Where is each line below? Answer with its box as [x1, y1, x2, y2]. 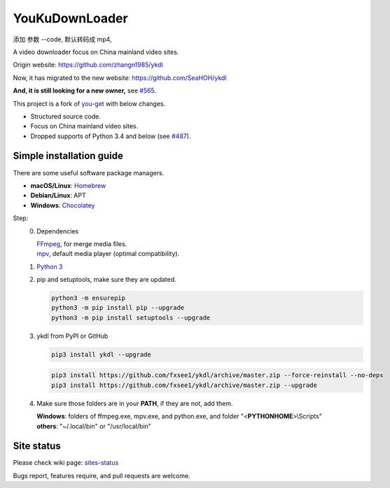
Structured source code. [30, 112, 102, 121]
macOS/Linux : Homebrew [30, 181, 106, 189]
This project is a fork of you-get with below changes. [13, 99, 166, 108]
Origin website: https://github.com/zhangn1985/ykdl [13, 60, 164, 69]
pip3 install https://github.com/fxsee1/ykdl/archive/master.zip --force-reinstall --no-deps [51, 372, 384, 379]
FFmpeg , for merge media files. [36, 239, 127, 248]
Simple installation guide [13, 150, 124, 162]
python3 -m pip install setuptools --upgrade [51, 313, 211, 322]
